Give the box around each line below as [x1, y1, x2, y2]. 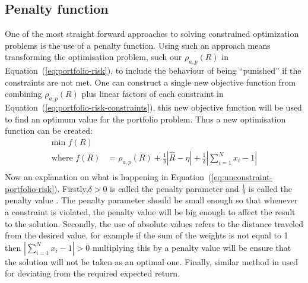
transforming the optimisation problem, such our [5, 51, 182, 63]
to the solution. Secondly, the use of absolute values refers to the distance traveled [5, 217, 304, 229]
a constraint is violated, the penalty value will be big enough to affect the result [5, 206, 296, 218]
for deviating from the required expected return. [5, 267, 180, 279]
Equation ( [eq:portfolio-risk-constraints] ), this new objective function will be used [5, 101, 302, 114]
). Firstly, [54, 182, 88, 194]
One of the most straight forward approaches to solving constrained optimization [5, 27, 299, 40]
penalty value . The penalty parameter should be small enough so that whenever [5, 194, 298, 206]
